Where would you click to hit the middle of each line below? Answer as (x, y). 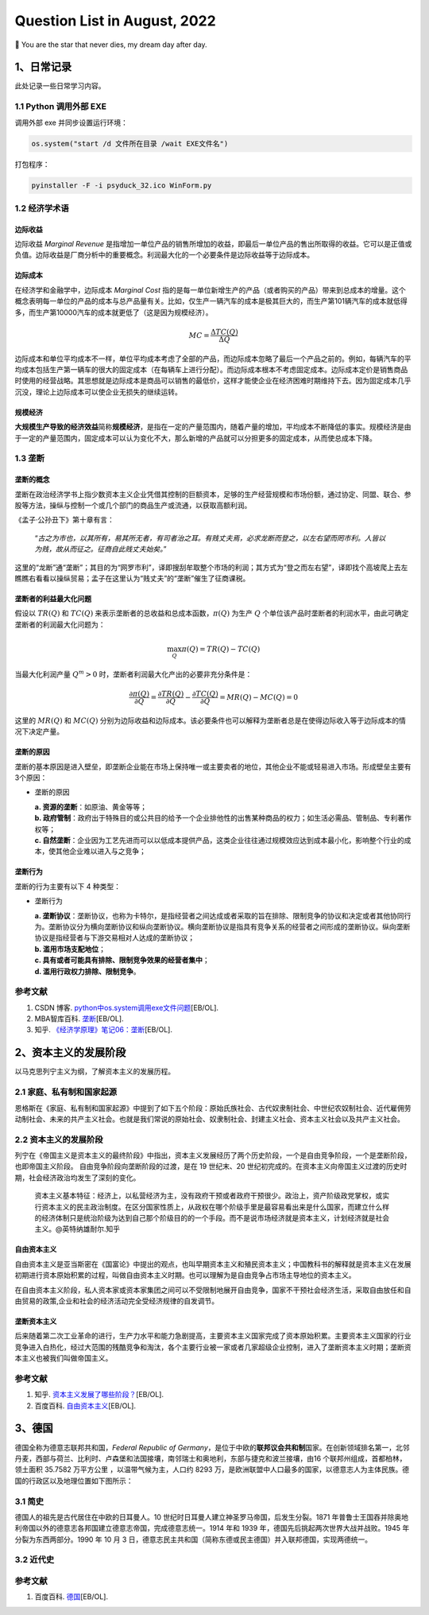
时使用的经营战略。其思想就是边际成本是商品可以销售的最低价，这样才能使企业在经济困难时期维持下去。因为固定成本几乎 (213, 381)
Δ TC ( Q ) (224, 332)
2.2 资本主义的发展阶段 (59, 1139)
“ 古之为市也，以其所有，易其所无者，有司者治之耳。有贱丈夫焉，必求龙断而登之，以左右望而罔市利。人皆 (207, 538)
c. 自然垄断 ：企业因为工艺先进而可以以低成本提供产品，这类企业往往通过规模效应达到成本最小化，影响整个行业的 (219, 840)
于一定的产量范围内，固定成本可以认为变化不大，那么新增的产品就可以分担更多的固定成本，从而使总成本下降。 (195, 438)
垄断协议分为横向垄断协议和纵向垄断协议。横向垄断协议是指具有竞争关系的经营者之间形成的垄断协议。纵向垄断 (229, 926)
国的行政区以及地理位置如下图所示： (74, 1481)
